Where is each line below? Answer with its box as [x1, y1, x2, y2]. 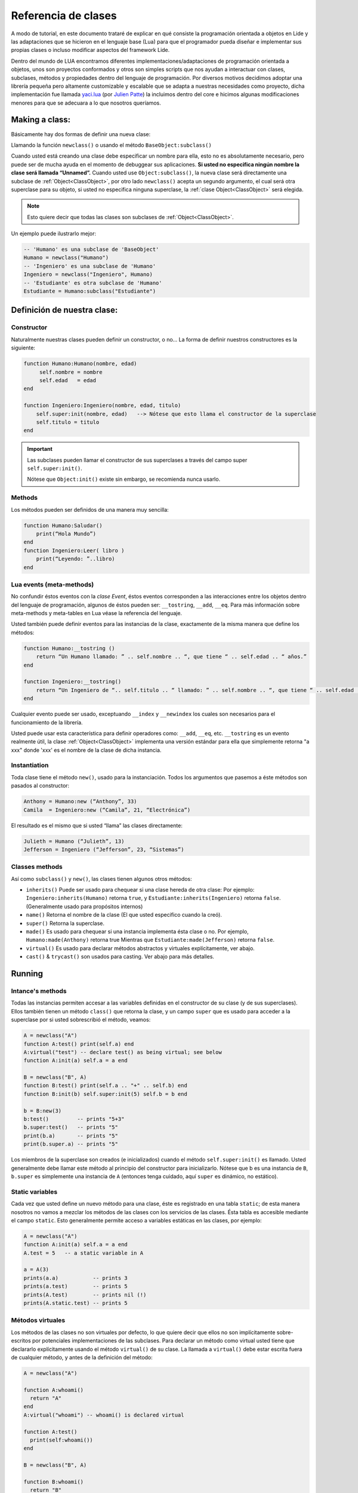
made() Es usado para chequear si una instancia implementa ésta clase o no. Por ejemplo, [26, 928, 249, 935]
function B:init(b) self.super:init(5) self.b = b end [23, 1090, 187, 1097]
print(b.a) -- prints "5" [23, 1132, 119, 1139]
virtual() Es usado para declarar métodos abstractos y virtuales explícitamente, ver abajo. [26, 944, 255, 952]
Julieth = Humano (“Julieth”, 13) [23, 838, 125, 844]
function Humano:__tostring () [23, 645, 116, 652]
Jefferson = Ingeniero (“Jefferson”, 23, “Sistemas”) [23, 846, 184, 853]
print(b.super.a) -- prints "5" [23, 1141, 119, 1148]
